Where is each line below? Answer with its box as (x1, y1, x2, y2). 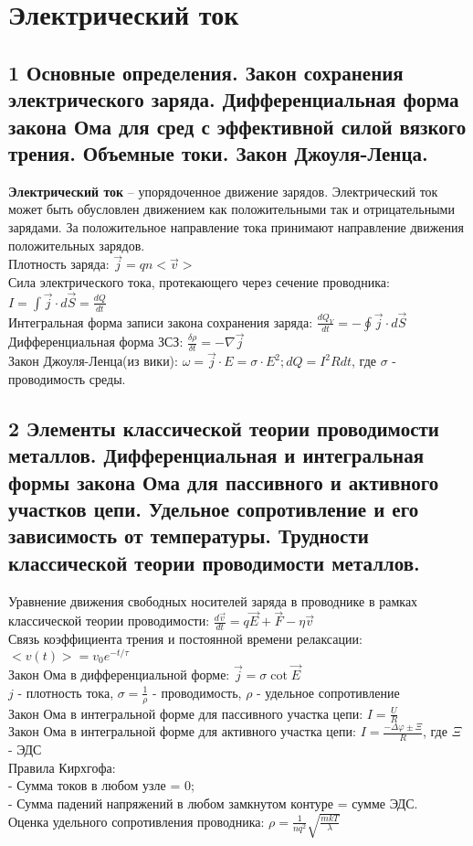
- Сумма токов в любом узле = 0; (8, 776, 194, 795)
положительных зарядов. (8, 235, 145, 254)
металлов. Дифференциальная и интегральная (8, 441, 425, 469)
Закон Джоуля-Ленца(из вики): (8, 351, 178, 370)
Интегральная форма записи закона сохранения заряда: (8, 312, 313, 331)
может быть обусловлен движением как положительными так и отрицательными (8, 199, 455, 219)
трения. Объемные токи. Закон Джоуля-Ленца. (8, 138, 428, 166)
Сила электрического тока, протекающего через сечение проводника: (8, 272, 390, 291)
